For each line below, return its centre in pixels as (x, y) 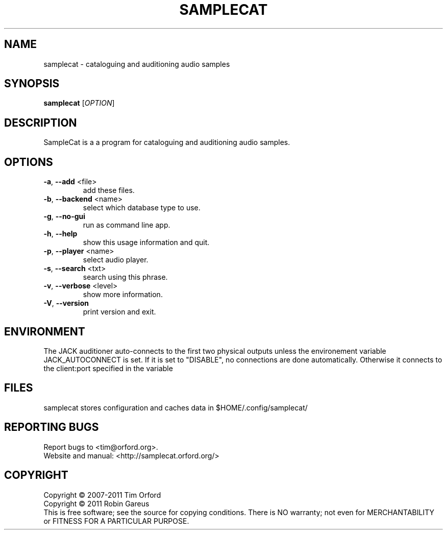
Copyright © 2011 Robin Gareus (96, 503)
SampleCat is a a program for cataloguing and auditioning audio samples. (167, 142)
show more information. (123, 295)
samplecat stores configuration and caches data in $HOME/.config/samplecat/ (176, 407)
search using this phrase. (125, 277)
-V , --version (66, 303)
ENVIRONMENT (45, 331)
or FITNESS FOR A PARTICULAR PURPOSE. (116, 521)
